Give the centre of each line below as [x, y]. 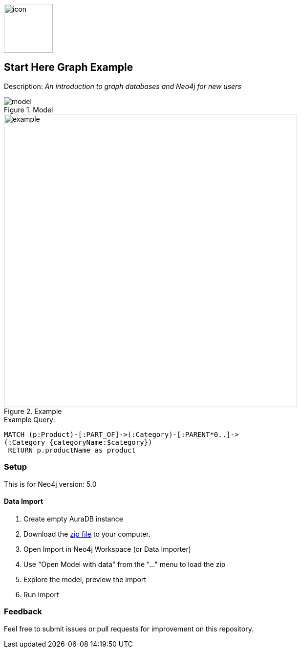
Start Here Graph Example [69, 67]
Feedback [23, 612]
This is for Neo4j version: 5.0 [50, 484]
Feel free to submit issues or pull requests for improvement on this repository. [129, 629]
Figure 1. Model [29, 109]
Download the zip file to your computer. [87, 534]
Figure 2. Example [33, 411]
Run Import [41, 594]
